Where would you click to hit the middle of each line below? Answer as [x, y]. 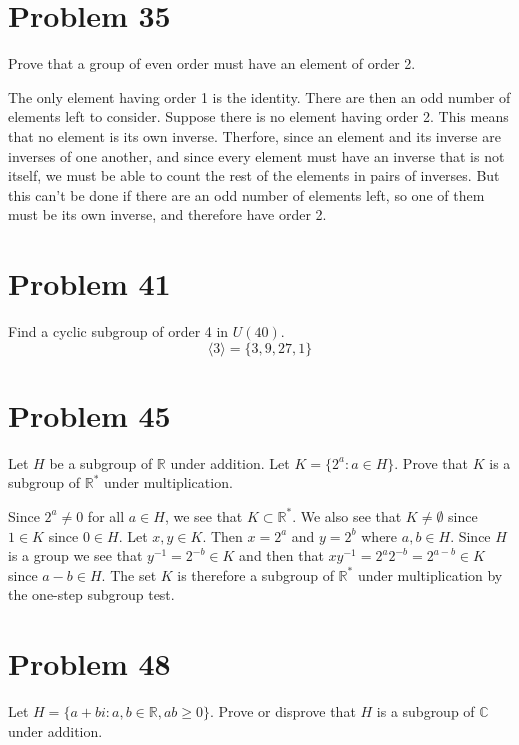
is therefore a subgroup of [255, 574]
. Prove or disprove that [283, 711]
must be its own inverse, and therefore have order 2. [167, 214]
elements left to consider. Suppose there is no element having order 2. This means [258, 116]
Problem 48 [89, 663]
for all [106, 515]
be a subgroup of [101, 462]
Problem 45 [89, 414]
